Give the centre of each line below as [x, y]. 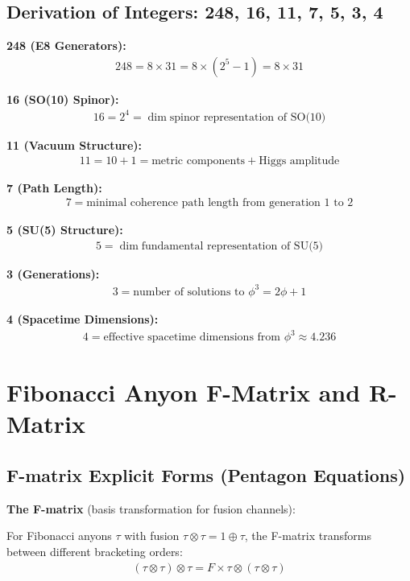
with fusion [152, 536]
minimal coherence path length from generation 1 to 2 [220, 203]
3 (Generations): [53, 273]
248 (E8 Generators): [66, 45]
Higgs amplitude [299, 161]
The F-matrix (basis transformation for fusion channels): [151, 508]
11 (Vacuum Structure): [75, 144]
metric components [199, 161]
